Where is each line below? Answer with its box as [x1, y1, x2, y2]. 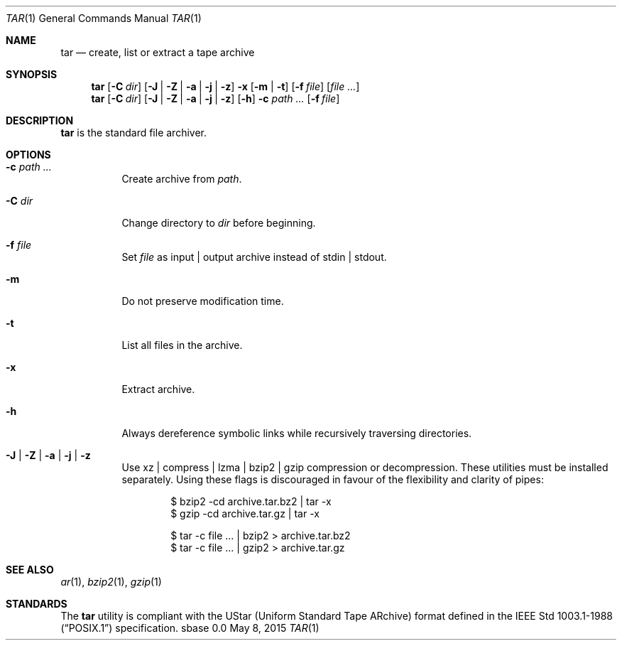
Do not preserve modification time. [121, 295, 284, 307]
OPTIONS [6, 149, 51, 161]
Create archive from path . [121, 173, 242, 185]
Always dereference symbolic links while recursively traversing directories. [121, 427, 472, 439]
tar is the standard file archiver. [60, 126, 207, 139]
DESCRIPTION [6, 114, 74, 126]
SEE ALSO [6, 564, 54, 576]
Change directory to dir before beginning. [121, 217, 316, 229]
